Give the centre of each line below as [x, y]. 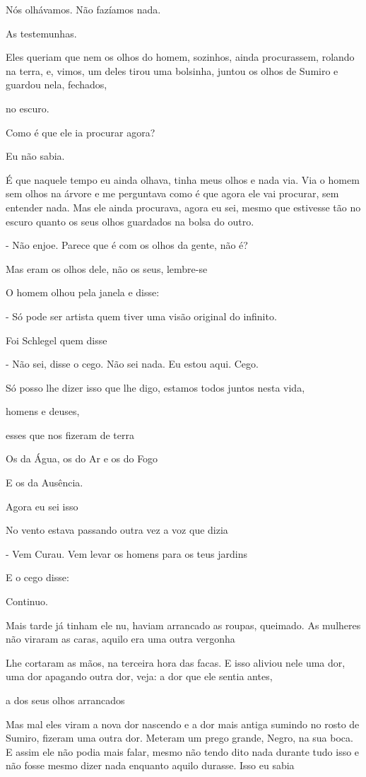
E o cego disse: [37, 577]
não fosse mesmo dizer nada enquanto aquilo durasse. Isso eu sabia [150, 765]
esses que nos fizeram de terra [70, 434]
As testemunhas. [41, 33]
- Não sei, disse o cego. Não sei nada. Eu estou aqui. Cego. [132, 364]
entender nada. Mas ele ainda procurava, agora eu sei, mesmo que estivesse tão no [183, 207]
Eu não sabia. [35, 156]
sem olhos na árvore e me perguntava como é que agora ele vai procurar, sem [172, 193]
